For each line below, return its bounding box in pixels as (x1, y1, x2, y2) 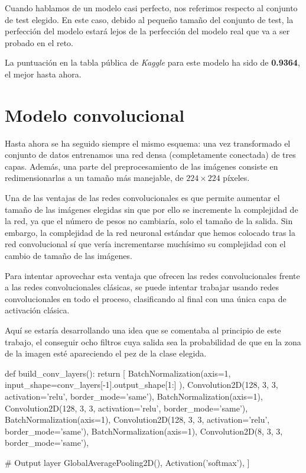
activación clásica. (5, 304, 70, 316)
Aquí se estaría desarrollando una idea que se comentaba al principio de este (5, 324, 281, 336)
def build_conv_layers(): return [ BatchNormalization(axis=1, (5, 367, 231, 379)
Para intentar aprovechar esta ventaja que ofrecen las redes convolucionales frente (5, 269, 300, 281)
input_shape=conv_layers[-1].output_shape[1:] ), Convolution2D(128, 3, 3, (5, 378, 278, 391)
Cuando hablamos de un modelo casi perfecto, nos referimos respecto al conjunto (5, 2, 298, 14)
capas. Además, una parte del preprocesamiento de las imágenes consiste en (5, 160, 278, 172)
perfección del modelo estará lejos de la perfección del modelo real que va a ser (5, 25, 290, 37)
